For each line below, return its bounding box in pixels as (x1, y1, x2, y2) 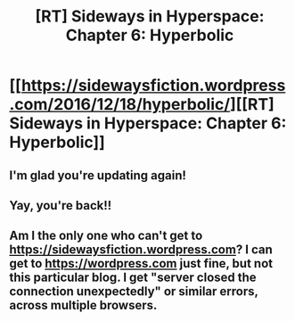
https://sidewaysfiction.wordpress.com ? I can (9, 243, 274, 258)
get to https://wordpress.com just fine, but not (9, 256, 274, 271)
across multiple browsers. (9, 298, 158, 313)
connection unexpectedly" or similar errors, (9, 284, 258, 300)
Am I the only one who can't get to (9, 228, 203, 243)
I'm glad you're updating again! (9, 168, 187, 183)
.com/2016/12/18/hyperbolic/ (9, 95, 231, 115)
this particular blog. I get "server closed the (9, 270, 257, 285)
